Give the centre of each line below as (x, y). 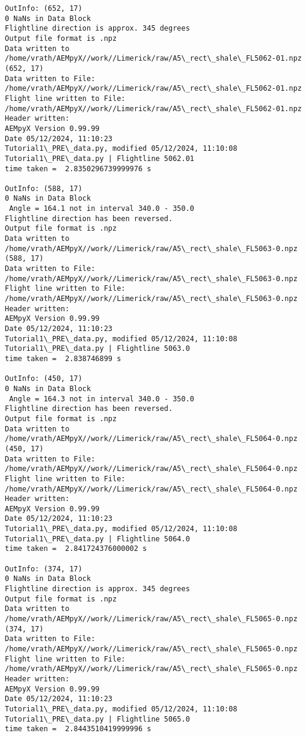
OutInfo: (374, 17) (44, 569)
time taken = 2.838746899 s (63, 358)
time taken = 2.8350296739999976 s (78, 169)
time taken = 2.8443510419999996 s (78, 729)
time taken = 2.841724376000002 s (76, 549)
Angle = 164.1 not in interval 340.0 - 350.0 (102, 209)
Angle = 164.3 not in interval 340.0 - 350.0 (102, 399)
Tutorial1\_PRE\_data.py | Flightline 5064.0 (97, 539)
